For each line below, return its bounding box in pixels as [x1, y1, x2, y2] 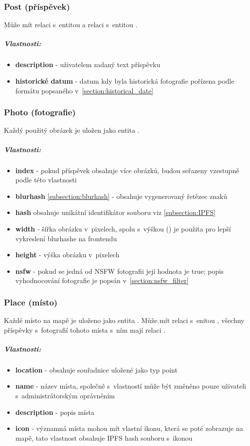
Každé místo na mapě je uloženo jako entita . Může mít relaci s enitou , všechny [4, 315, 245, 325]
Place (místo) [4, 296, 58, 308]
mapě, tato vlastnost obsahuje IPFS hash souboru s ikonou [15, 432, 193, 443]
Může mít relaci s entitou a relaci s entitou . [4, 19, 138, 30]
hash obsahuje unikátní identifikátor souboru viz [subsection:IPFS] [15, 207, 216, 217]
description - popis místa [15, 407, 94, 417]
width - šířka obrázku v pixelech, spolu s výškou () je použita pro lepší [15, 223, 231, 233]
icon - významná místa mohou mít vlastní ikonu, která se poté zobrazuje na [15, 423, 243, 433]
